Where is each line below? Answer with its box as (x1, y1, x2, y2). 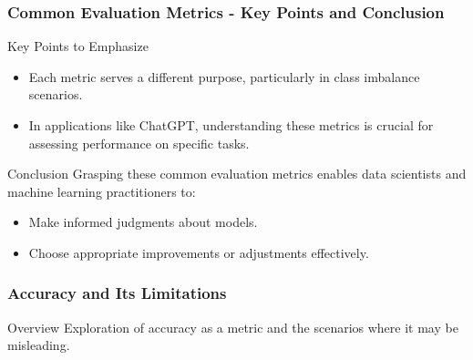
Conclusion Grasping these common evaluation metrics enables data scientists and (7, 164, 467, 183)
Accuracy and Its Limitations (7, 282, 227, 304)
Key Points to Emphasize (7, 36, 149, 56)
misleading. (7, 335, 70, 355)
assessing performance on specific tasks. (28, 133, 250, 152)
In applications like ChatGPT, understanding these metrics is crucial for (28, 116, 434, 134)
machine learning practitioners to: (7, 181, 196, 201)
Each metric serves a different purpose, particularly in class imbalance (28, 67, 420, 86)
